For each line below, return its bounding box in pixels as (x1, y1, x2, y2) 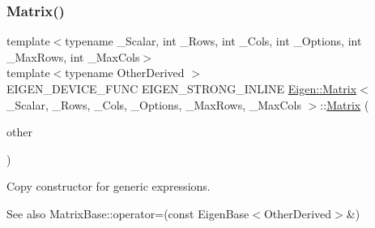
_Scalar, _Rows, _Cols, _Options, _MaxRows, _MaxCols (6, 96, 302, 113)
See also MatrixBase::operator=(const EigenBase (6, 204, 249, 222)
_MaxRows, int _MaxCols (6, 48, 140, 65)
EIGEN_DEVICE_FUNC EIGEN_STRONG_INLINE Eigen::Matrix (6, 80, 357, 97)
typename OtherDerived (65, 64, 185, 81)
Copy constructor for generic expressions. (6, 178, 211, 195)
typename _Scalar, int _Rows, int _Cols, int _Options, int (65, 32, 362, 49)
